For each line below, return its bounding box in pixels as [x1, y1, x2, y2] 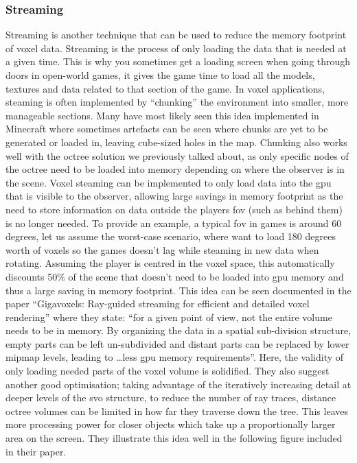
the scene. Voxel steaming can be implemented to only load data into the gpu [5, 175, 332, 189]
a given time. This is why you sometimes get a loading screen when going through [5, 54, 351, 69]
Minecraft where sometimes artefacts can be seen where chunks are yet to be [5, 121, 328, 136]
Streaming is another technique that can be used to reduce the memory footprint [5, 27, 347, 42]
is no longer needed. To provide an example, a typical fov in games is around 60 [5, 215, 342, 230]
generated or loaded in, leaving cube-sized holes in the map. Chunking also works [5, 134, 347, 149]
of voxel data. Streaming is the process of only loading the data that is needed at [5, 40, 347, 55]
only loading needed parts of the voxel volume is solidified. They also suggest [5, 364, 330, 378]
